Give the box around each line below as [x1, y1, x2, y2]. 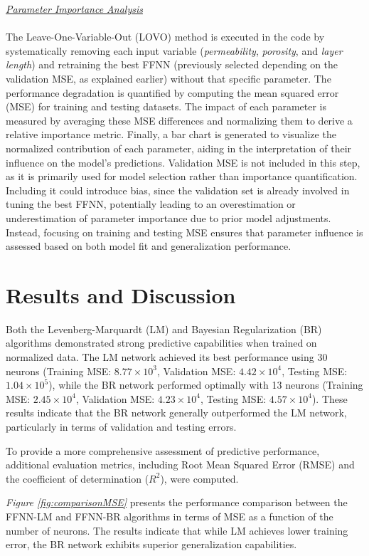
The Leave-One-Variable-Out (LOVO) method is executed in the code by [6, 29, 325, 44]
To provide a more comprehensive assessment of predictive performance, [6, 443, 320, 458]
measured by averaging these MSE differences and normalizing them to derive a [6, 112, 353, 127]
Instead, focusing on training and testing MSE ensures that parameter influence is [6, 224, 363, 239]
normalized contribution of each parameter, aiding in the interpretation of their [6, 140, 352, 155]
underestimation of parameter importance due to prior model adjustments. [6, 210, 331, 225]
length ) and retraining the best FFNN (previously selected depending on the [6, 57, 338, 72]
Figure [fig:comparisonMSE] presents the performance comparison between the [6, 495, 348, 510]
